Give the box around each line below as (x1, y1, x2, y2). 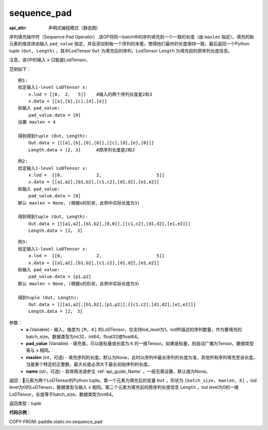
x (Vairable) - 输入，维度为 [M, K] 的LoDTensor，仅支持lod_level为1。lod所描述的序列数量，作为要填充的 (26, 327, 242, 333)
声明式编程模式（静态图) (48, 25, 98, 31)
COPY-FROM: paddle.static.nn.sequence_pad (9, 419, 103, 425)
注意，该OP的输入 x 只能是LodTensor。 (9, 57, 90, 63)
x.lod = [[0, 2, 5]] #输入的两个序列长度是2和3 (28, 91, 152, 97)
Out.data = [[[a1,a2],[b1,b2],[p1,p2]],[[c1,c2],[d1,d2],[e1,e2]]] (28, 302, 196, 307)
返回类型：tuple (9, 400, 42, 407)
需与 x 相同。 (26, 348, 53, 354)
